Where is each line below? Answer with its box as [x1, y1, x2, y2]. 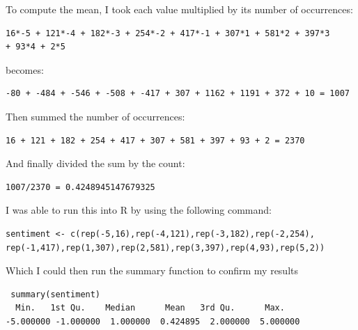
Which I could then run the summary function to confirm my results [6, 263, 299, 278]
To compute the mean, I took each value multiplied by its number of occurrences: [6, 2, 353, 16]
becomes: [6, 62, 44, 77]
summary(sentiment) [10, 289, 101, 299]
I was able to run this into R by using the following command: [6, 203, 272, 217]
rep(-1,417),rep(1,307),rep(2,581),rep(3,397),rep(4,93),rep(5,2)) [6, 242, 325, 253]
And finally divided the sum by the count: [6, 156, 185, 171]
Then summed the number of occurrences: [6, 109, 185, 123]
